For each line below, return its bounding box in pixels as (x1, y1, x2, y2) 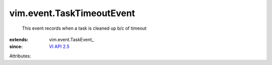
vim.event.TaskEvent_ (49, 36, 94, 42)
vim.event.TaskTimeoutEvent (9, 8, 135, 19)
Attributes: (9, 53, 31, 59)
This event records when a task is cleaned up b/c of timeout (22, 25, 147, 31)
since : (9, 43, 23, 50)
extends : (9, 36, 29, 42)
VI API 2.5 (49, 43, 70, 50)
